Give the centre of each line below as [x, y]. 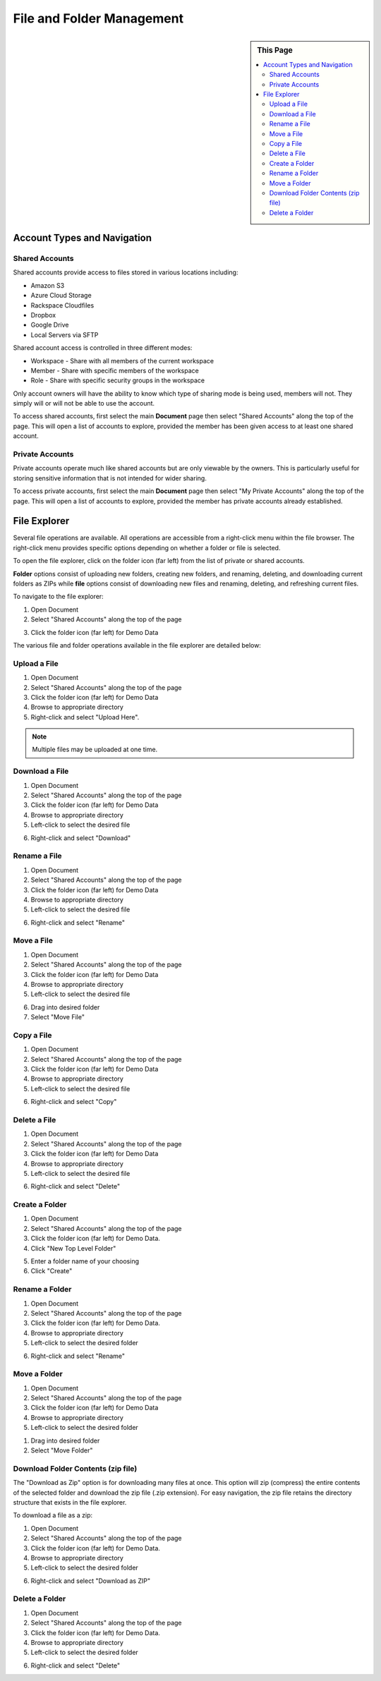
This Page [275, 50]
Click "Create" [52, 1271]
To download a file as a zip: [53, 1515]
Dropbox [43, 315]
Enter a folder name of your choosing [85, 1261]
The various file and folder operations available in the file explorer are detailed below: [137, 645]
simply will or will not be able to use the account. [84, 403]
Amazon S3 [48, 285]
